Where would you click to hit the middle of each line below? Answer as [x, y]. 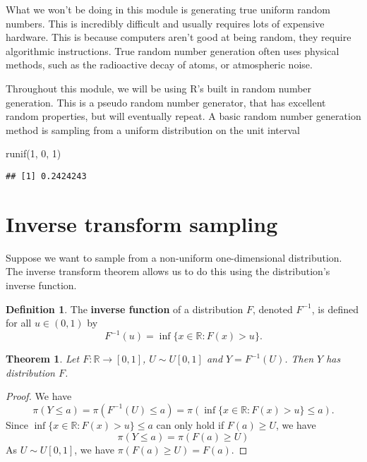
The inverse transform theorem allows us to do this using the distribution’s [168, 271]
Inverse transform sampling [142, 223]
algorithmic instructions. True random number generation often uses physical [173, 50]
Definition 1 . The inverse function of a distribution [125, 309]
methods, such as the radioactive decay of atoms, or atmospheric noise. [159, 65]
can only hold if [190, 424]
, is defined [335, 309]
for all [19, 323]
